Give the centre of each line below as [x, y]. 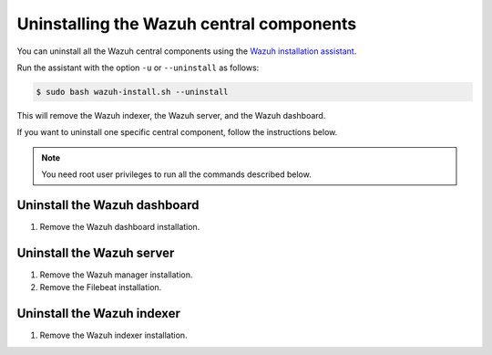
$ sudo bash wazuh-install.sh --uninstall [132, 92]
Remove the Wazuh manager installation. [116, 275]
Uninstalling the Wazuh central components [187, 24]
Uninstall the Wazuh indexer [99, 313]
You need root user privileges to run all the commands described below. [176, 174]
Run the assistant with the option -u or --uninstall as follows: [138, 68]
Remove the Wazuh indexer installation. [113, 335]
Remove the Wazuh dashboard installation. [120, 226]
